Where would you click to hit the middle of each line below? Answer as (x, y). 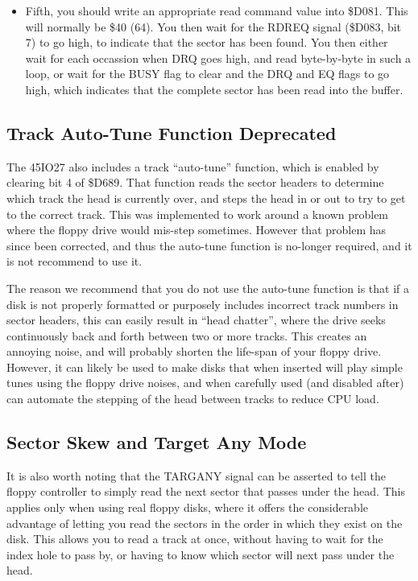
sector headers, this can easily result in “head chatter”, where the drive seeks (196, 320)
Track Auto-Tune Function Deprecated (172, 132)
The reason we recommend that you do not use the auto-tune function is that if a (208, 288)
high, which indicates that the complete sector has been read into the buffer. (214, 89)
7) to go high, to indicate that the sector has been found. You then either (207, 42)
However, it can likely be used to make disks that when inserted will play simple (205, 367)
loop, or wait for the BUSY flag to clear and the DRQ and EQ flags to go (207, 74)
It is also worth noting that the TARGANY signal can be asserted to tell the (196, 475)
